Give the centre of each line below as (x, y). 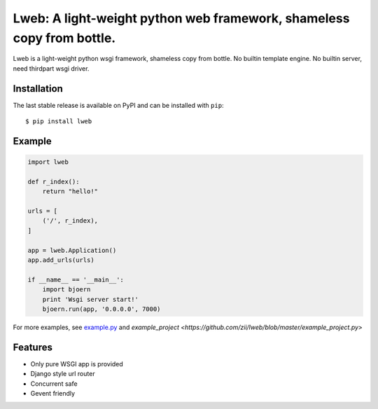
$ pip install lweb (59, 122)
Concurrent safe (54, 383)
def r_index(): (54, 181)
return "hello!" (70, 192)
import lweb (48, 162)
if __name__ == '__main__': (76, 279)
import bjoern (66, 290)
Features (33, 347)
